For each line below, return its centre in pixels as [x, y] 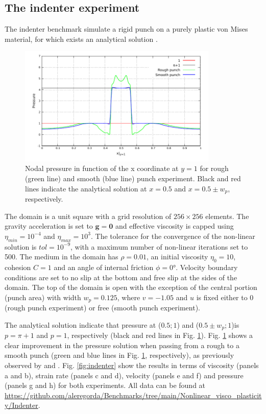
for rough [214, 168]
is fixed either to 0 [225, 297]
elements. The [227, 216]
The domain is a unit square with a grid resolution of [88, 216]
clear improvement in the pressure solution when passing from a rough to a [122, 345]
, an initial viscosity [177, 257]
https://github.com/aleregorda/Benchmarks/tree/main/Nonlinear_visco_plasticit [133, 395]
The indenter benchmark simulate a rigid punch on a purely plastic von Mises [126, 29]
